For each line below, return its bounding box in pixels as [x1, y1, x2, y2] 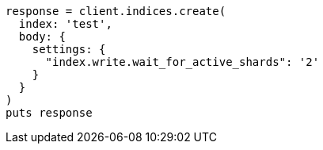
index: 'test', [18, 17, 112, 30]
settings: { [32, 43, 106, 56]
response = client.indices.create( [6, 5, 226, 17]
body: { [18, 30, 66, 43]
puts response [6, 106, 93, 119]
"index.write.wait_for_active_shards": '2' [45, 56, 320, 68]
